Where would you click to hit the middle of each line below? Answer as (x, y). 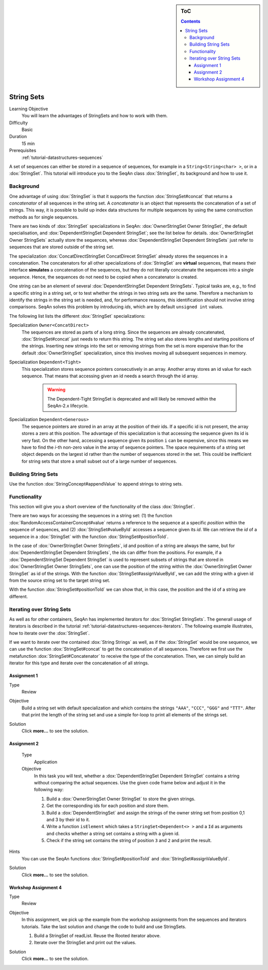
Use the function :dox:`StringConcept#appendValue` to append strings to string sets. (96, 484)
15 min (28, 143)
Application (46, 762)
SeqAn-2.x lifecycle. (68, 406)
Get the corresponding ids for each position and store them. (108, 806)
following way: (49, 790)
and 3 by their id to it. (68, 820)
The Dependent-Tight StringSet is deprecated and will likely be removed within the (132, 399)
